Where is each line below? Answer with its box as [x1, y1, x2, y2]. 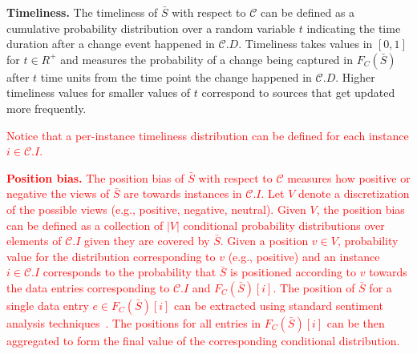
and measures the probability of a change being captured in [60, 50, 353, 67]
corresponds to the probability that [43, 263, 217, 280]
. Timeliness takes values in [238, 35, 373, 52]
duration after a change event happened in [6, 35, 215, 52]
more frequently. [6, 99, 87, 116]
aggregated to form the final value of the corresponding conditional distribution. [6, 332, 400, 348]
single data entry [6, 296, 89, 313]
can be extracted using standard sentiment [174, 296, 383, 313]
